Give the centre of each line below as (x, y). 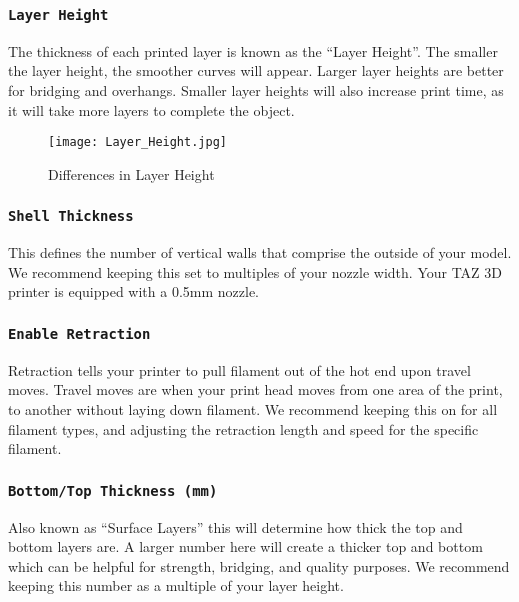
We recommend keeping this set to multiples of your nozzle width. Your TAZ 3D (255, 271)
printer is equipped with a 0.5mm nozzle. (133, 291)
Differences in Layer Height (131, 173)
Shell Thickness (71, 216)
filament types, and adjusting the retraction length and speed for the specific (243, 428)
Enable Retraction (79, 333)
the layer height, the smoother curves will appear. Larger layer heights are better (256, 70)
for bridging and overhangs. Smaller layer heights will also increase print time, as (256, 89)
